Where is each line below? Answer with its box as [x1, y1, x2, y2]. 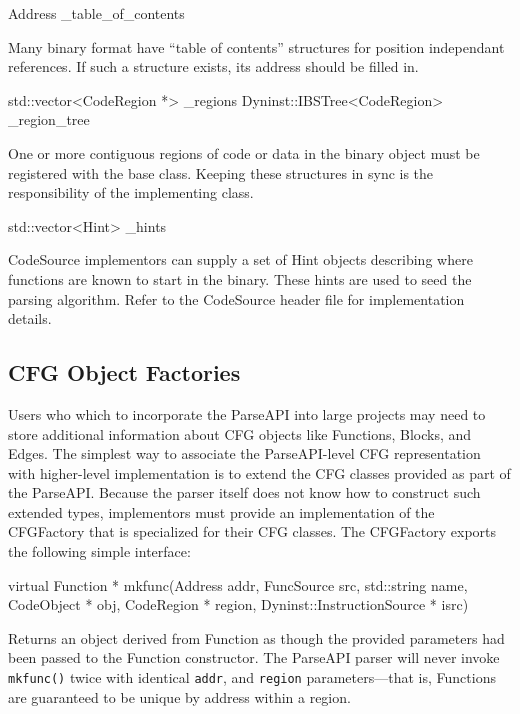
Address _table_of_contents [8, 3, 185, 23]
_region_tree [8, 109, 90, 130]
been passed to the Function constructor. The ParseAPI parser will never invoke [8, 647, 500, 668]
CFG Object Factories [8, 357, 241, 388]
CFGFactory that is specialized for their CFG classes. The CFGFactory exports [8, 521, 497, 542]
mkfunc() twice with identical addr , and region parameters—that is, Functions [8, 667, 496, 688]
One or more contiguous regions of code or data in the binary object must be [8, 142, 480, 163]
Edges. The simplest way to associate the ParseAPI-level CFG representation [8, 443, 481, 464]
